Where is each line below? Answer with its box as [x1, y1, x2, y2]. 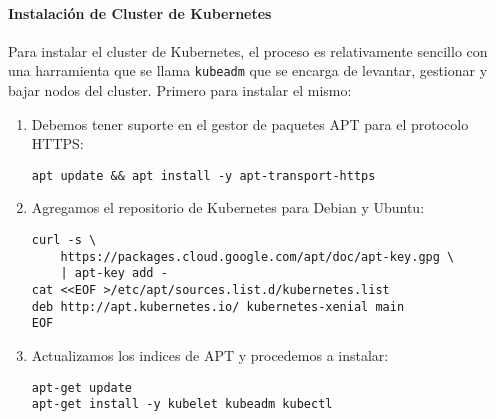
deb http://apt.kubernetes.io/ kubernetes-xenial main [31, 299, 405, 314]
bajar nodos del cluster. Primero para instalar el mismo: [8, 80, 352, 101]
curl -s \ [31, 233, 97, 248]
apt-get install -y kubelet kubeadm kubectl [31, 397, 333, 412]
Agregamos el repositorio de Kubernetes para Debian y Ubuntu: [31, 197, 425, 218]
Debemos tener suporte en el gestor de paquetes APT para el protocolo [31, 113, 469, 134]
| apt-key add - [60, 266, 168, 281]
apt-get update [31, 380, 133, 395]
